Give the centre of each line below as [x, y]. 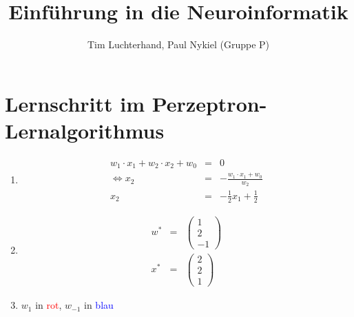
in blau [99, 305]
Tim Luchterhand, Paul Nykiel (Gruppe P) [178, 44]
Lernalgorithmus [85, 130]
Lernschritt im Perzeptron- [136, 103]
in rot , [49, 305]
